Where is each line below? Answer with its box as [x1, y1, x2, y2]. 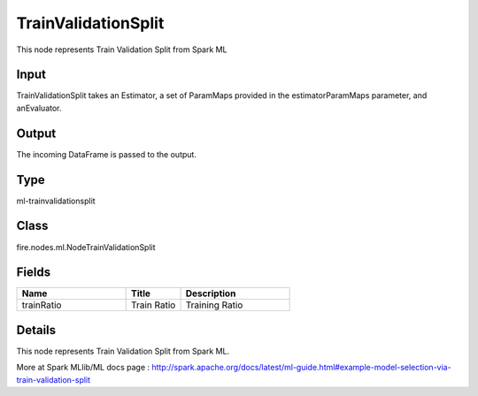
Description [185, 287, 236, 300]
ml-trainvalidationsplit [16, 195, 96, 206]
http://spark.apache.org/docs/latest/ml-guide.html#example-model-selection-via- [151, 362, 451, 373]
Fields [16, 265, 51, 280]
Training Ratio [185, 299, 243, 311]
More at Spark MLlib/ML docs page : [16, 362, 150, 373]
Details [16, 323, 57, 338]
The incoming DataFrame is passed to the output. [16, 148, 197, 159]
